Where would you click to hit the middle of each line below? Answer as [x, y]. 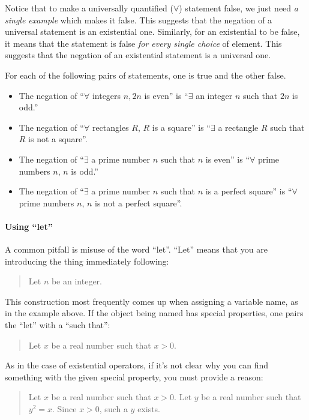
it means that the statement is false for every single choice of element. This [143, 43]
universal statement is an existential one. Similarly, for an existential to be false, [152, 31]
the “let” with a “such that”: [58, 325]
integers [106, 95]
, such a [113, 409]
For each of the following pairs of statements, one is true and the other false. [145, 75]
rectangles [110, 127]
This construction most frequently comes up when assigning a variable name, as [151, 301]
